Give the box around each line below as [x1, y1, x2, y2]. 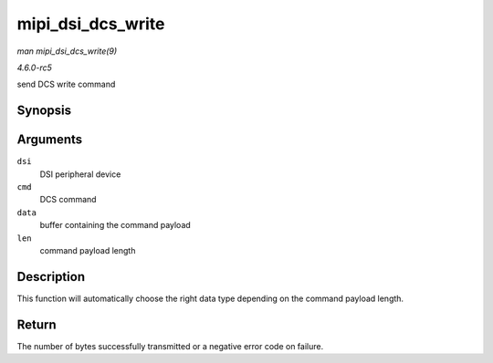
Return [16, 316, 57, 332]
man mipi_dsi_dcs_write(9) [16, 46, 118, 57]
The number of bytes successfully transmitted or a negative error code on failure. [16, 340, 324, 351]
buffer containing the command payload [39, 220, 191, 231]
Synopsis [16, 103, 72, 119]
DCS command [39, 194, 97, 205]
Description [16, 269, 86, 285]
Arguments [16, 132, 83, 148]
